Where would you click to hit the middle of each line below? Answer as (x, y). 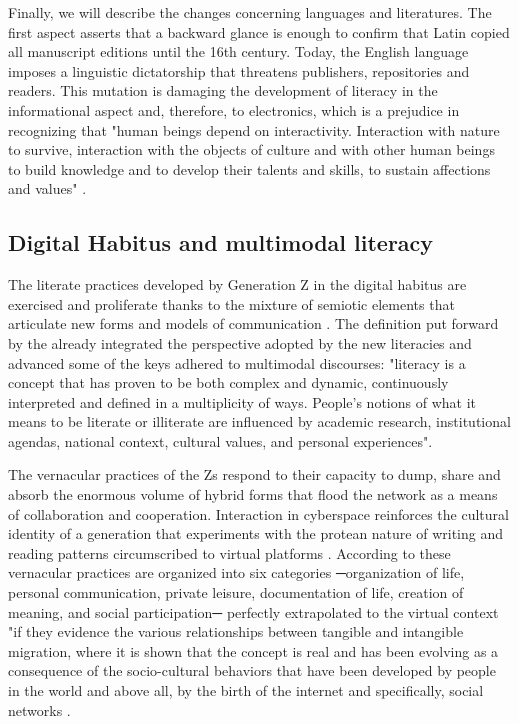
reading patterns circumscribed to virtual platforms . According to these (229, 552)
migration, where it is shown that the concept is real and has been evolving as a (253, 650)
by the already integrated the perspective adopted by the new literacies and (240, 342)
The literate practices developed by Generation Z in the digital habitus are (237, 284)
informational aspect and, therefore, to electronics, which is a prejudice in (234, 109)
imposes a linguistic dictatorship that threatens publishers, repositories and (239, 70)
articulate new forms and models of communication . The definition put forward (253, 323)
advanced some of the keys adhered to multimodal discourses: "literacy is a (237, 362)
